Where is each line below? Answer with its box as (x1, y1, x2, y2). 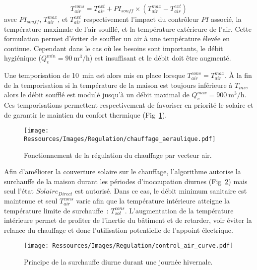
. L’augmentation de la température (125, 205, 234, 215)
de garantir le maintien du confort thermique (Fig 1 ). (4, 109, 167, 120)
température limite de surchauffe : (4, 205, 109, 215)
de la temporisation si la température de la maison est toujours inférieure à (4, 79, 233, 90)
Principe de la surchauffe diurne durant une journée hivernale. (24, 257, 213, 267)
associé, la (211, 14, 242, 24)
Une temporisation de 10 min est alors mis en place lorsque (4, 70, 185, 80)
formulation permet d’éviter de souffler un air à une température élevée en (4, 33, 230, 44)
